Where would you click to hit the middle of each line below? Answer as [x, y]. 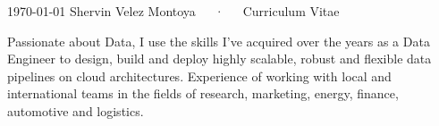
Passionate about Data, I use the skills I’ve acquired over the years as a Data [219, 41]
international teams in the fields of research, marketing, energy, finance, [203, 93]
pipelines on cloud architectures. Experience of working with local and [199, 76]
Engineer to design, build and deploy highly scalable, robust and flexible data [219, 59]
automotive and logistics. [76, 110]
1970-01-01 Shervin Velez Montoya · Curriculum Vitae [173, 11]
